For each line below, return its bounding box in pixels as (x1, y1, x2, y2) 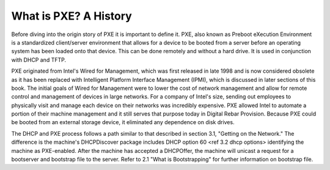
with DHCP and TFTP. (11, 56, 67, 64)
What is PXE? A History (11, 9, 133, 23)
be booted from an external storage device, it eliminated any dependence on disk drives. (11, 119, 235, 126)
